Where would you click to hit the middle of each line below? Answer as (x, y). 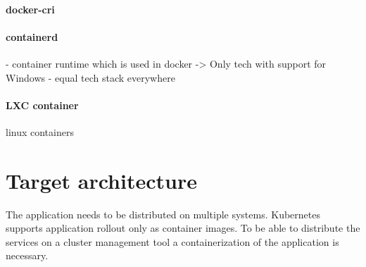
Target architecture (101, 180)
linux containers (40, 131)
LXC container (42, 105)
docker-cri (30, 9)
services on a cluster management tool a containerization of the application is (172, 241)
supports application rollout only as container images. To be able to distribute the (183, 228)
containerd (32, 36)
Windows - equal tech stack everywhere (90, 77)
